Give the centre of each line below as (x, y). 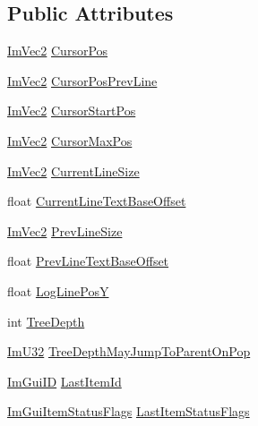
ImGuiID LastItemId (64, 381)
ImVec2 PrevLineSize (65, 230)
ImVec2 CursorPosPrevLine (82, 80)
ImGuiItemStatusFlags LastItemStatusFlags (129, 411)
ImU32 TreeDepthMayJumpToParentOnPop (129, 351)
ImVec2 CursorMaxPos (70, 140)
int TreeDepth (46, 321)
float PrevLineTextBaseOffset (88, 261)
